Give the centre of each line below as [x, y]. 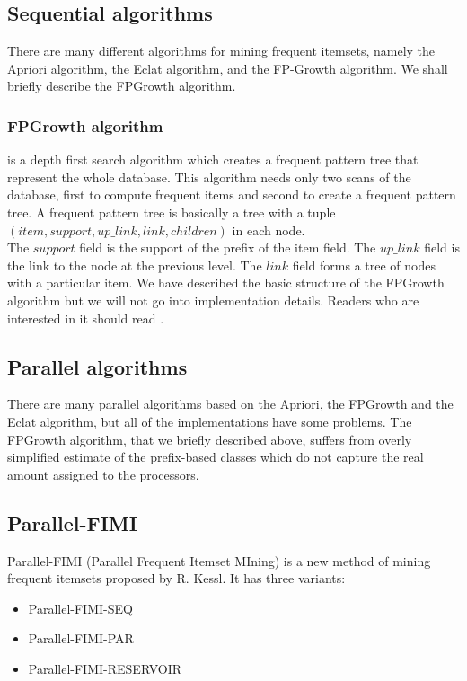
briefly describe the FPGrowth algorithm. [122, 86]
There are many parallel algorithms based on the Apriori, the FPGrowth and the [230, 404]
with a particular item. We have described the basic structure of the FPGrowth [226, 283]
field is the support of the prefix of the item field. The [228, 248]
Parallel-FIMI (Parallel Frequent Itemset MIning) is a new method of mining [219, 560]
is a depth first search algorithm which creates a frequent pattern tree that [213, 159]
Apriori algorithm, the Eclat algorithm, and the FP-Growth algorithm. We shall [228, 68]
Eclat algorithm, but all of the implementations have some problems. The [210, 421]
